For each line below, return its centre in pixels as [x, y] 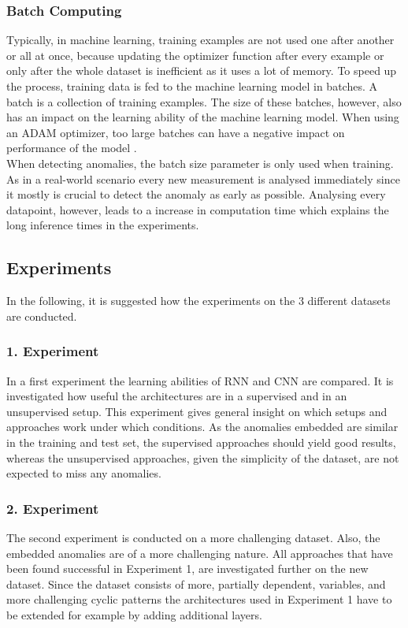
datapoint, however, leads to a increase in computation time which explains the [198, 209]
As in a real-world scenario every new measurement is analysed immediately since [203, 178]
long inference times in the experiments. [103, 225]
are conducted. [42, 316]
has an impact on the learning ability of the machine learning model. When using [203, 117]
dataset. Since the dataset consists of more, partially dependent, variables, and [196, 583]
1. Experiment [53, 351]
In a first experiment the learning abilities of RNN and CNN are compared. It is [200, 380]
